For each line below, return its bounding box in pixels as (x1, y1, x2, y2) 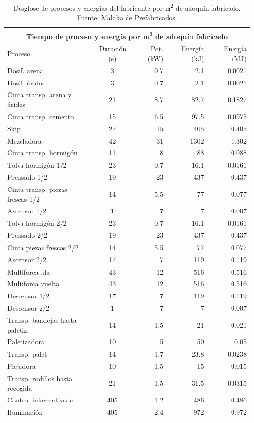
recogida (7, 382, 32, 393)
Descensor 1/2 (7, 291, 50, 301)
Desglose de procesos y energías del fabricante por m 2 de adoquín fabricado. (13, 1, 241, 13)
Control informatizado (7, 395, 74, 405)
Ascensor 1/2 (7, 206, 46, 216)
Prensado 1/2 (7, 172, 47, 182)
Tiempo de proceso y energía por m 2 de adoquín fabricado (26, 29, 228, 41)
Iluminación (7, 407, 42, 417)
